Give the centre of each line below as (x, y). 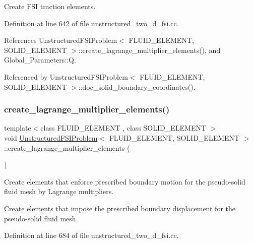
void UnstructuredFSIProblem (51, 137)
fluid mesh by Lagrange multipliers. (59, 191)
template (18, 128)
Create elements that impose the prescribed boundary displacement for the (120, 208)
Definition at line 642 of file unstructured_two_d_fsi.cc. (91, 23)
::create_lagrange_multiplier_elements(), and (149, 50)
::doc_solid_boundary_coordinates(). (137, 86)
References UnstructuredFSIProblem (61, 40)
